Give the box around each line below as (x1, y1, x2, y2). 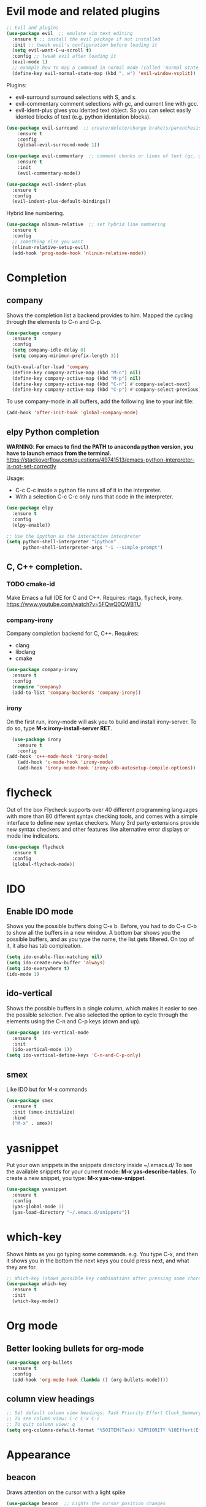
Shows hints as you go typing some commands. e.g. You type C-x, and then (6, 1250, 198, 1257)
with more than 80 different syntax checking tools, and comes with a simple (6, 813, 198, 820)
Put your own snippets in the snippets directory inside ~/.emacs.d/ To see (6, 1162, 193, 1169)
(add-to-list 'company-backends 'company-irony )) (12, 690, 141, 696)
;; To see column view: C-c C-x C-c (6, 1415, 100, 1422)
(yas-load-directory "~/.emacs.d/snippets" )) (12, 1209, 131, 1215)
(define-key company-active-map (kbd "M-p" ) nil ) (12, 375, 141, 382)
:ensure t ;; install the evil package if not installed (12, 36, 161, 42)
